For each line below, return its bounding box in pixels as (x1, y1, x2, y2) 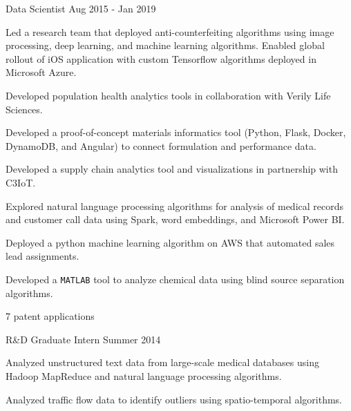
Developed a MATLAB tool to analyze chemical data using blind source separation (6, 271, 345, 286)
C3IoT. (6, 175, 36, 189)
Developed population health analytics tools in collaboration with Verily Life (6, 88, 331, 102)
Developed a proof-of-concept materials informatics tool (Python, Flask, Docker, (6, 125, 346, 140)
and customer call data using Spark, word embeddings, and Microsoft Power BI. (6, 212, 345, 227)
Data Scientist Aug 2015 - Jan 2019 (6, 1, 156, 15)
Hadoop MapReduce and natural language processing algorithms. (6, 368, 282, 383)
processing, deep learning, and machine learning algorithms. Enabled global (6, 38, 325, 52)
